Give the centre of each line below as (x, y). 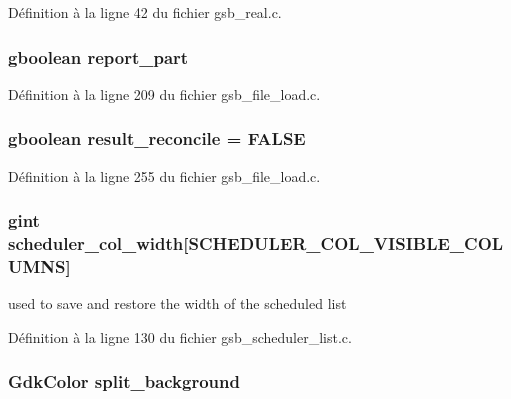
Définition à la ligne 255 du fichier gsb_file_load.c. (164, 175)
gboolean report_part (98, 56)
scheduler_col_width (96, 243)
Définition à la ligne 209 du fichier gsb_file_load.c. (164, 93)
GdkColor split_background (124, 381)
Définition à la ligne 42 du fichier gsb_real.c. (145, 12)
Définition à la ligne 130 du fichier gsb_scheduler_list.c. (180, 336)
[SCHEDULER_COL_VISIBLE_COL (343, 243)
